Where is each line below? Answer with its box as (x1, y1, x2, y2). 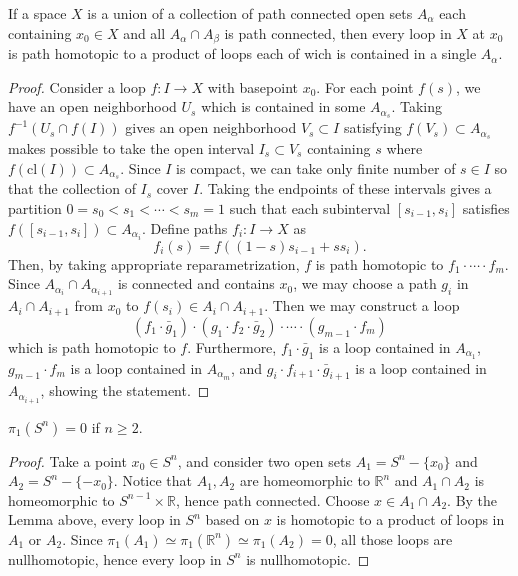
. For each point (316, 76, 414, 97)
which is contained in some (201, 96, 366, 117)
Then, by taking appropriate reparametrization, (8, 253, 300, 274)
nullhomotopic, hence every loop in (8, 548, 222, 569)
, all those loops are (332, 528, 453, 549)
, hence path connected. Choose (176, 489, 370, 510)
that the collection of (8, 178, 136, 199)
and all (123, 22, 166, 43)
